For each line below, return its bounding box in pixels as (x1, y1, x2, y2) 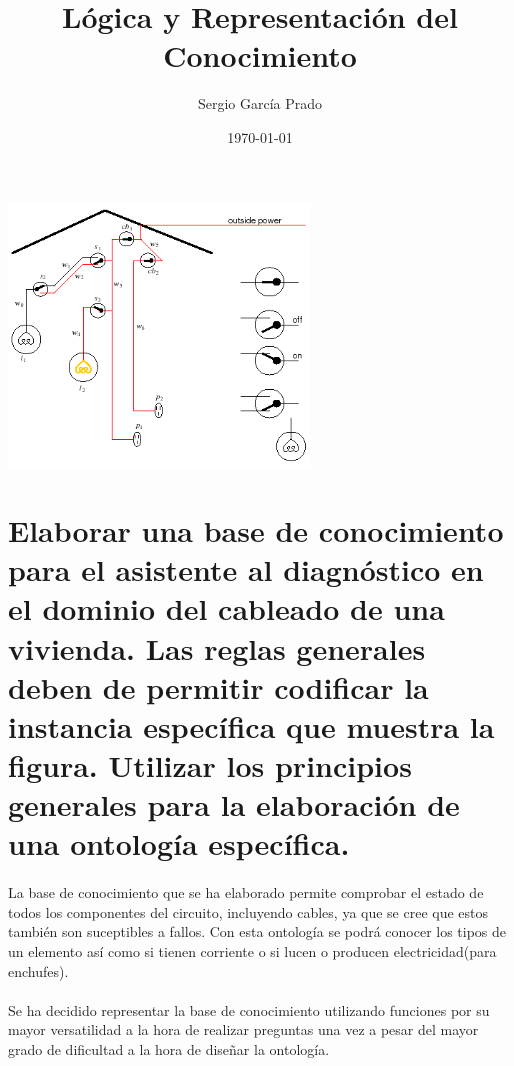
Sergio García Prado (197, 93, 323, 114)
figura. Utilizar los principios (8, 745, 412, 786)
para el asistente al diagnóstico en (8, 549, 484, 590)
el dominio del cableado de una (8, 588, 445, 629)
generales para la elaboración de (8, 784, 460, 825)
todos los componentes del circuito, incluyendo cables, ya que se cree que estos (8, 901, 489, 922)
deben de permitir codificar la (8, 666, 429, 707)
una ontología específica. (8, 823, 350, 864)
